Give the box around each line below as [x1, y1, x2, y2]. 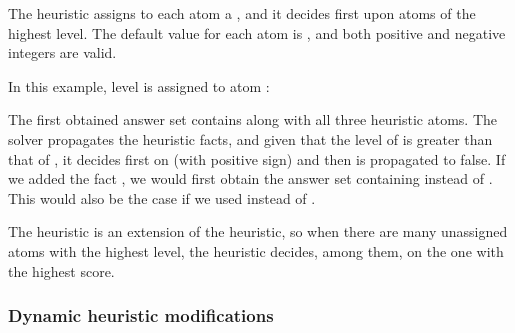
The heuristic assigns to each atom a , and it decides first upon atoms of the [8, 3, 476, 23]
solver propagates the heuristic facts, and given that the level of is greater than [8, 128, 493, 149]
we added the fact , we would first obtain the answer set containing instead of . [8, 168, 493, 189]
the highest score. [8, 260, 115, 281]
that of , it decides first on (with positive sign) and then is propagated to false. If [8, 148, 506, 169]
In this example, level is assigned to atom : [8, 75, 270, 96]
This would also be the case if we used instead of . [8, 187, 316, 208]
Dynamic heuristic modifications [8, 303, 274, 328]
